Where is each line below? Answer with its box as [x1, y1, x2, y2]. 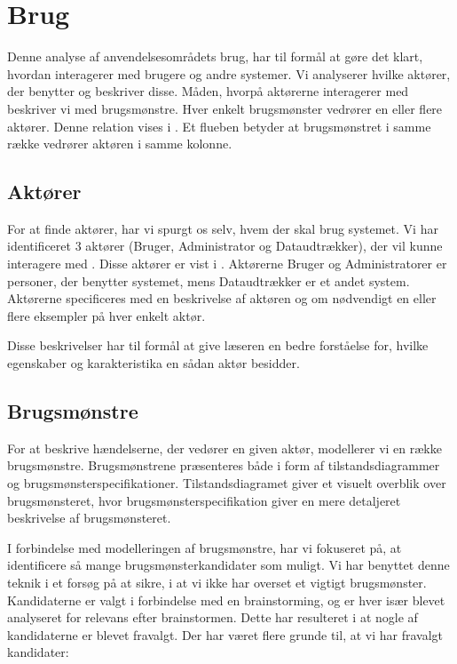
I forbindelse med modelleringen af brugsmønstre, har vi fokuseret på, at [7, 538, 402, 556]
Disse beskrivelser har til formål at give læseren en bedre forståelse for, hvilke [7, 336, 429, 355]
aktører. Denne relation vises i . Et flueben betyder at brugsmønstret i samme [7, 116, 431, 135]
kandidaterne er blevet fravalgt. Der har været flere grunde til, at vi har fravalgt [7, 625, 444, 644]
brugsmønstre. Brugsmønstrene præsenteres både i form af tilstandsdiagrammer [7, 456, 440, 475]
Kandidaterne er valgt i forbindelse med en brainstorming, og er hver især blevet [7, 590, 445, 609]
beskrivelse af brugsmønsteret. [7, 508, 171, 527]
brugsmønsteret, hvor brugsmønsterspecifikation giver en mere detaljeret [7, 491, 401, 509]
